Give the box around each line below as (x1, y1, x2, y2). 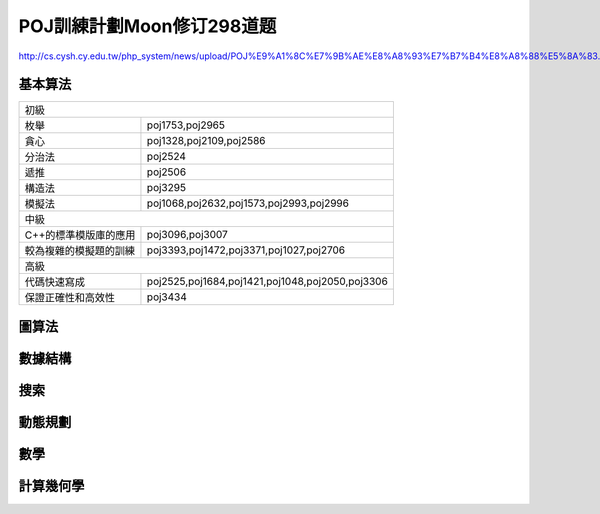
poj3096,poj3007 (146, 228, 229, 242)
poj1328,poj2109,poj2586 (146, 134, 266, 148)
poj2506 (146, 165, 187, 179)
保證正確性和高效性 (24, 291, 115, 305)
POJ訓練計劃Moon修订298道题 (18, 15, 277, 37)
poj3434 (146, 290, 187, 304)
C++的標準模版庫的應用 (24, 228, 136, 242)
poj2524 (146, 150, 187, 164)
